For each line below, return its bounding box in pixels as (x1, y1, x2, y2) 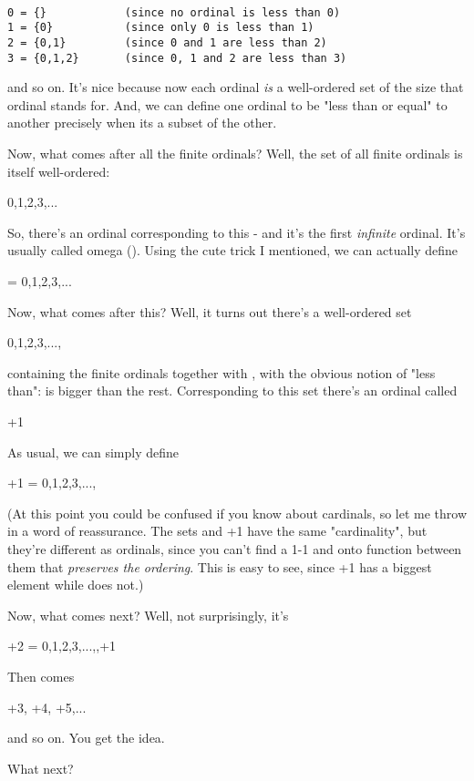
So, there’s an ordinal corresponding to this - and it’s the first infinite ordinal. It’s (7, 222, 466, 241)
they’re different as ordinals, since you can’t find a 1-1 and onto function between (7, 539, 462, 558)
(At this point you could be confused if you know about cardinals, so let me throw (7, 503, 468, 522)
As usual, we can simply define (7, 442, 180, 461)
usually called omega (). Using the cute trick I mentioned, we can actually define (7, 241, 459, 260)
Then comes (7, 666, 75, 685)
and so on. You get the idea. (7, 728, 165, 747)
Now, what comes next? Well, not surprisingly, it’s (7, 605, 289, 624)
